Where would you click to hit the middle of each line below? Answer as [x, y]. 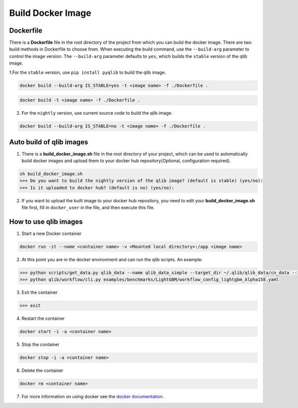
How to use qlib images [46, 222]
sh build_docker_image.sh [51, 174]
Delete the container [42, 371]
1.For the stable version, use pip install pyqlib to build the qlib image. [88, 72]
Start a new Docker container [52, 233]
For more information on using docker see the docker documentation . [93, 397]
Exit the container [40, 292]
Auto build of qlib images [49, 142]
